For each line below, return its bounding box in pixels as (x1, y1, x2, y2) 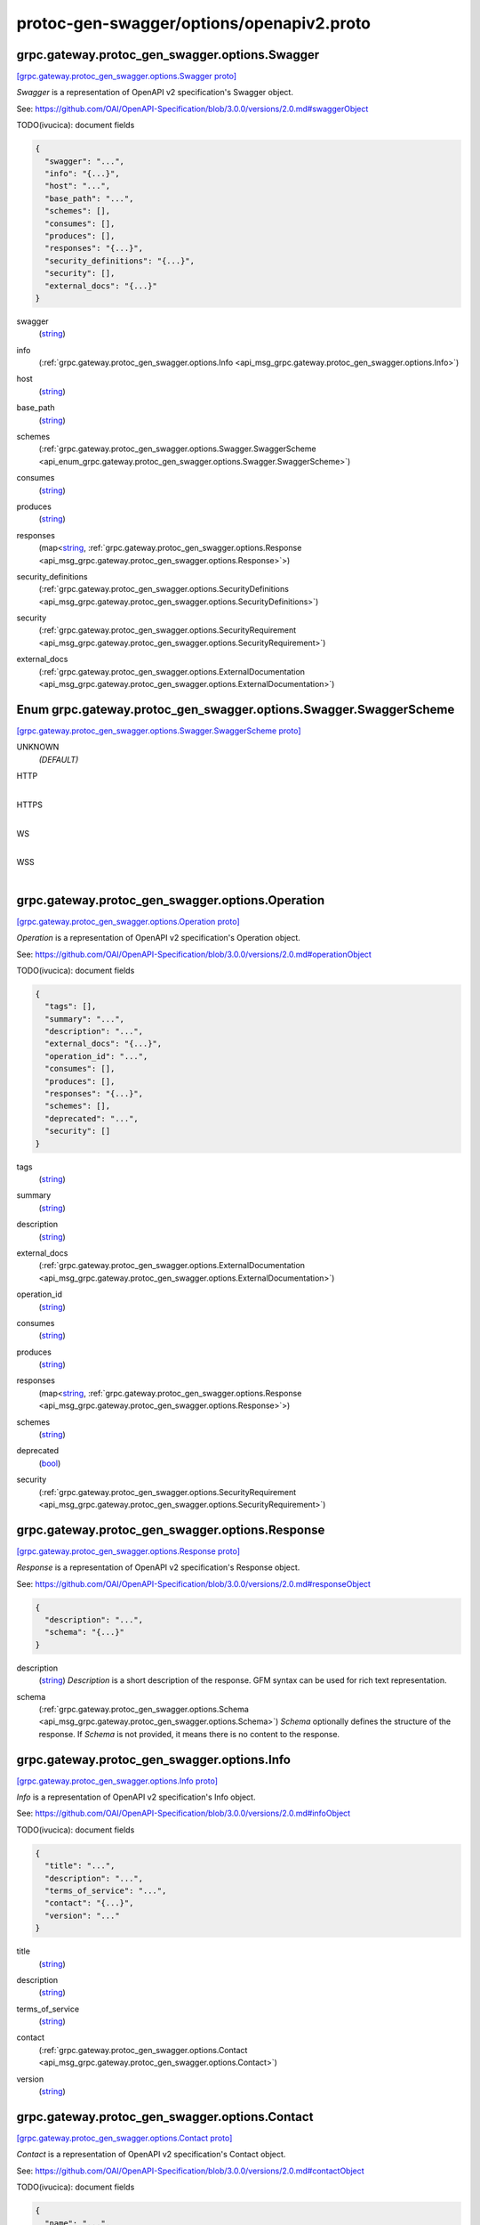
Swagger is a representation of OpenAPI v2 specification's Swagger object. (16, 87, 293, 98)
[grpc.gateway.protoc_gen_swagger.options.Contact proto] (16, 2132, 233, 2143)
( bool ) (38, 1458, 61, 1468)
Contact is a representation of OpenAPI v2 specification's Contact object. (16, 2149, 286, 2160)
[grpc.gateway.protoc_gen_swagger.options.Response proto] (16, 1545, 240, 1557)
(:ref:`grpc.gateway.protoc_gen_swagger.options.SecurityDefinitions (38, 584, 289, 595)
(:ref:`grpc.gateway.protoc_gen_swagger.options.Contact (38, 2044, 248, 2055)
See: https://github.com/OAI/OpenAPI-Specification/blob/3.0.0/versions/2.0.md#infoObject (16, 1808, 351, 1819)
